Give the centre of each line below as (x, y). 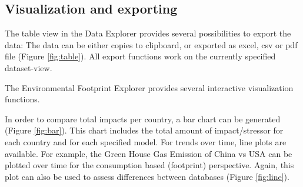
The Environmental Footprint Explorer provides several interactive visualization (149, 87)
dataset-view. (29, 67)
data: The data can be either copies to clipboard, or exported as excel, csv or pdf (151, 44)
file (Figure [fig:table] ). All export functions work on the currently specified (140, 56)
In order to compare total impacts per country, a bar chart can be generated (143, 118)
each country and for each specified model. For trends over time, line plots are (146, 141)
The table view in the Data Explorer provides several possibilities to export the (148, 33)
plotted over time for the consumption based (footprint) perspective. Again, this (149, 165)
